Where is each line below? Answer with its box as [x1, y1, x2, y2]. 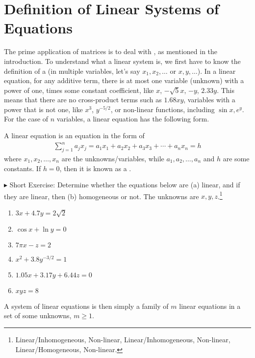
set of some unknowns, [4, 310, 72, 321]
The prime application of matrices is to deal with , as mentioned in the [4, 46, 218, 57]
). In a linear [197, 65, 236, 76]
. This [217, 85, 234, 95]
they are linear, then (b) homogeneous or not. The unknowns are [4, 191, 199, 201]
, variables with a [183, 94, 235, 105]
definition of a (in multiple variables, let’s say [4, 65, 140, 76]
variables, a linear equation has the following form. [56, 114, 209, 124]
